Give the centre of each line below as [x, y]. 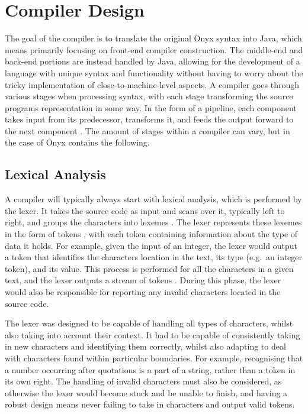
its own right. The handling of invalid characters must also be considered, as [143, 381]
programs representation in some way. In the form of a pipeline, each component [151, 107]
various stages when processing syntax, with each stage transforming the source [149, 96]
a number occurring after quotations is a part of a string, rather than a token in [150, 369]
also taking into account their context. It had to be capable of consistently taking [153, 334]
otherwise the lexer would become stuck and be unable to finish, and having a [146, 392]
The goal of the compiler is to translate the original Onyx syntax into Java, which [153, 38]
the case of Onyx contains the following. [77, 142]
